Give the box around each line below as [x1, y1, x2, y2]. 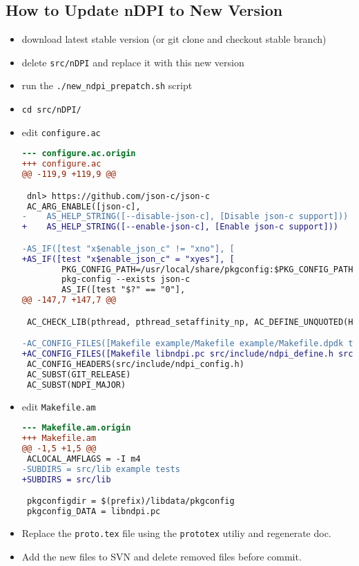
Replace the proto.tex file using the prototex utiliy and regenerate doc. [21, 525, 331, 540]
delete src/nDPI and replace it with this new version [21, 55, 244, 69]
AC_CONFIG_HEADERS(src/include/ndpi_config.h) [26, 359, 244, 370]
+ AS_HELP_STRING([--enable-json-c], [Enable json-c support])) [21, 222, 338, 232]
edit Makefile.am [21, 399, 96, 413]
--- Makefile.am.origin [21, 423, 131, 433]
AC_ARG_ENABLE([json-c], [26, 201, 141, 211]
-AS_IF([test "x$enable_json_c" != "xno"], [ [21, 243, 235, 254]
